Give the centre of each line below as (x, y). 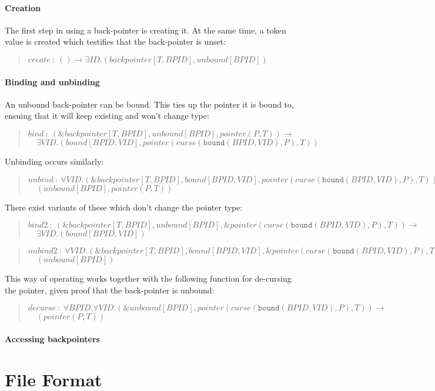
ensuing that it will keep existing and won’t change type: (107, 116)
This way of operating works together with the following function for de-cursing (148, 278)
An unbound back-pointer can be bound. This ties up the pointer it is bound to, (149, 104)
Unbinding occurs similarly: (54, 161)
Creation (23, 7)
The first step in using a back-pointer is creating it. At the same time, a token (145, 30)
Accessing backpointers (52, 338)
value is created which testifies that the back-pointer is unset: (116, 41)
